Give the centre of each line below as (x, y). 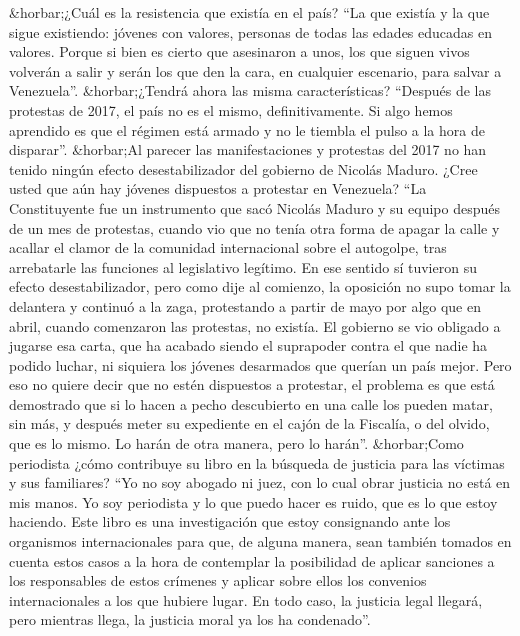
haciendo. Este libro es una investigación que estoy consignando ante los (230, 521)
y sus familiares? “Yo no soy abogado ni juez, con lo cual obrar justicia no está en (260, 482)
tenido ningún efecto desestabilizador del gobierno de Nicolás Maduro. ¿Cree (243, 168)
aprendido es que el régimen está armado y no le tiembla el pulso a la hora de (247, 129)
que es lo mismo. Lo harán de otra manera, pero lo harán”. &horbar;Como (236, 443)
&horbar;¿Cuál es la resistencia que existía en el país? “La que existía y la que (249, 12)
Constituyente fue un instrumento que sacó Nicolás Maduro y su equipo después (255, 207)
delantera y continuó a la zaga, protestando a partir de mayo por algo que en (245, 305)
